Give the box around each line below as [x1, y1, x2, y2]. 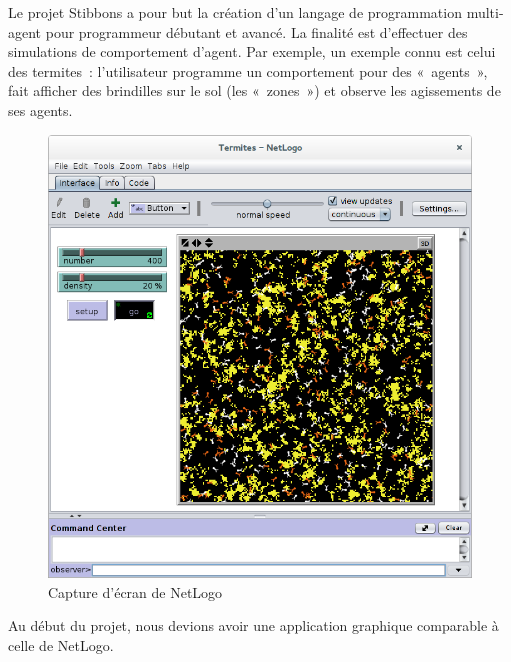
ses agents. [8, 99, 73, 120]
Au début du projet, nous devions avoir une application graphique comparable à [8, 615, 499, 636]
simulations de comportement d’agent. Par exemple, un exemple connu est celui [8, 41, 496, 62]
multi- [466, 2, 504, 22]
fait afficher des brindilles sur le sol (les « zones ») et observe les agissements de [8, 80, 501, 101]
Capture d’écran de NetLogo [48, 581, 223, 602]
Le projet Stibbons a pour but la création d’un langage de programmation [8, 2, 462, 22]
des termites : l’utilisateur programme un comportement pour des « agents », [8, 60, 488, 81]
